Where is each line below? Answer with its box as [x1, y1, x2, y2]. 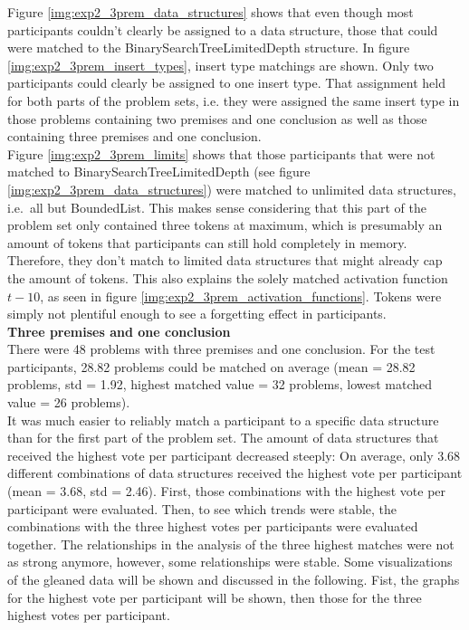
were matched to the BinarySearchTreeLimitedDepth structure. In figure [7, 38, 410, 57]
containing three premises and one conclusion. [7, 127, 262, 146]
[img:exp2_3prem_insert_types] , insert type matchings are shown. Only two [7, 55, 434, 74]
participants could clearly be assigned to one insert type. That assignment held [7, 73, 445, 92]
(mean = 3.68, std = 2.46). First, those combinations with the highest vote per [7, 482, 446, 501]
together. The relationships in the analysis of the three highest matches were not [7, 534, 455, 553]
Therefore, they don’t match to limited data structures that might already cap [7, 251, 443, 270]
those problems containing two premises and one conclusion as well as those [7, 109, 427, 128]
